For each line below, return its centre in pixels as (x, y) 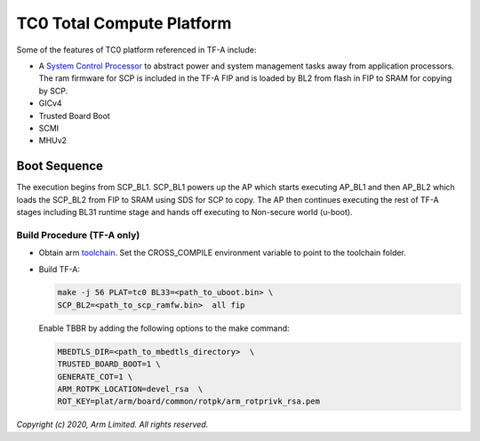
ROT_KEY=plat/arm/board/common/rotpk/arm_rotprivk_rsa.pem (188, 401)
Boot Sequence (60, 166)
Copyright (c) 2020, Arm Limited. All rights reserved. (112, 425)
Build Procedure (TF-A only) (78, 235)
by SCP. (53, 91)
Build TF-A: (59, 269)
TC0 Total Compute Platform (124, 23)
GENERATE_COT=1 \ (95, 377)
